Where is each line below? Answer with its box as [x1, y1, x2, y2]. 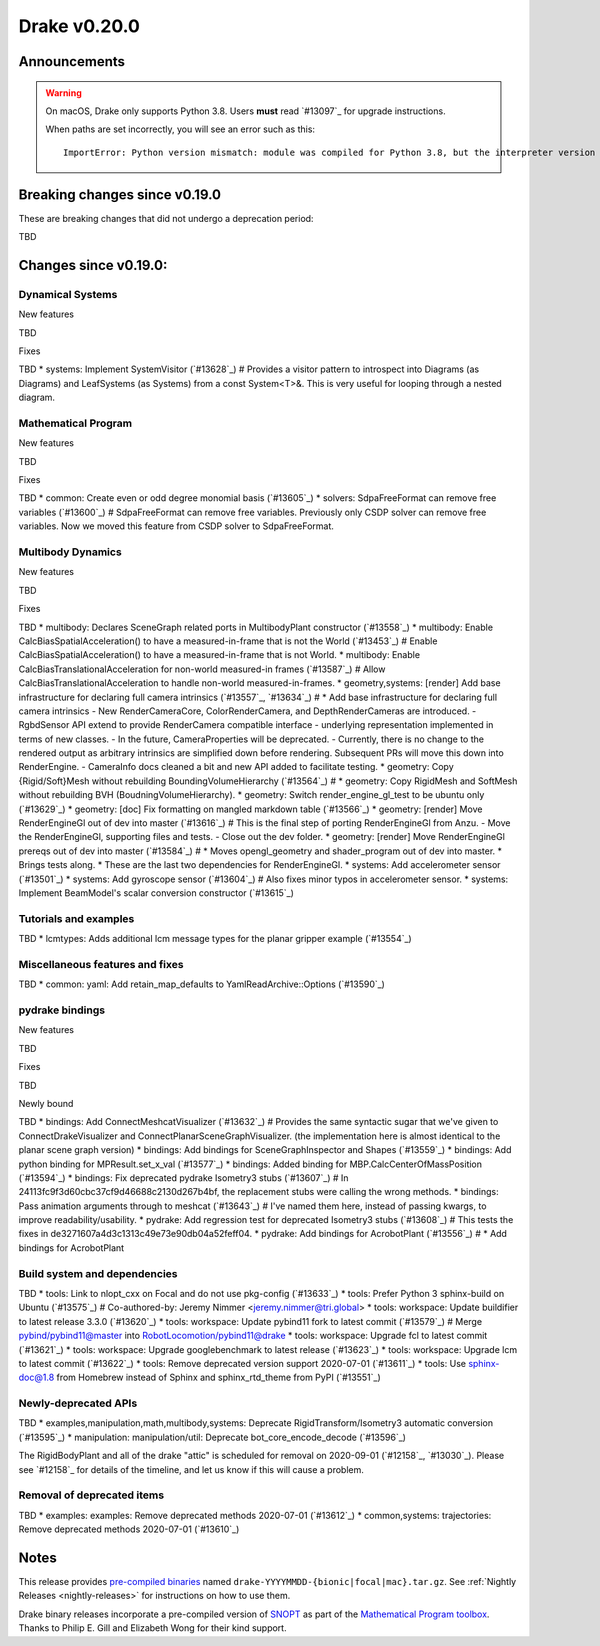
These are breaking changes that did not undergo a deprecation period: [18, 212, 314, 224]
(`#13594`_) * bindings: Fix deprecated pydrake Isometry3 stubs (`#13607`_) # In [18, 1171, 349, 1184]
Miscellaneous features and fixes [18, 957, 184, 971]
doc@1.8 [18, 1371, 55, 1384]
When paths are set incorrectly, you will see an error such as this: [45, 123, 315, 135]
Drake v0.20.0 [18, 15, 140, 37]
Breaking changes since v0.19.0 [18, 186, 222, 203]
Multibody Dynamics [18, 545, 122, 559]
